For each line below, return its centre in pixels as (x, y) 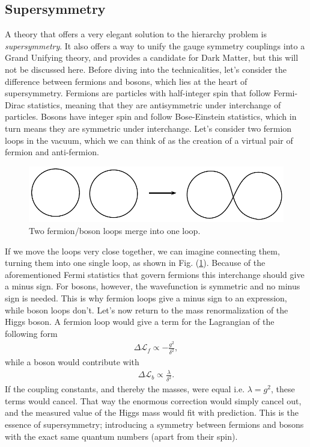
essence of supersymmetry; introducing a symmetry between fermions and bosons (154, 424)
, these (283, 389)
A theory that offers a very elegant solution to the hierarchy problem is (136, 34)
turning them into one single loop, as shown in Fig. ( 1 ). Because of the (135, 263)
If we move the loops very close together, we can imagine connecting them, (142, 251)
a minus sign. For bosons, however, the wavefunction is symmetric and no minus (153, 286)
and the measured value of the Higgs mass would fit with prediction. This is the (152, 412)
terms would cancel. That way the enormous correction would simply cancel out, (153, 400)
